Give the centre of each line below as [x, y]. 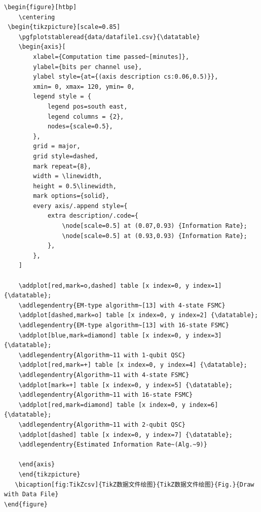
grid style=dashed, [66, 156]
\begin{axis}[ [42, 47]
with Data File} [31, 494]
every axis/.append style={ [80, 206]
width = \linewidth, [68, 176]
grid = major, [57, 146]
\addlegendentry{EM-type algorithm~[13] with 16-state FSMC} [124, 325]
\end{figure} [26, 504]
